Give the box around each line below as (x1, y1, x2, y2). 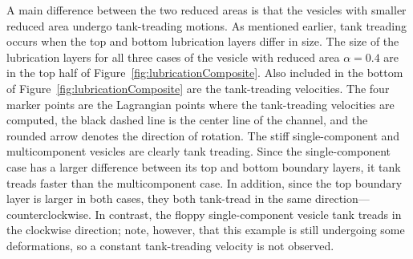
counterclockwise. (6, 205, 91, 222)
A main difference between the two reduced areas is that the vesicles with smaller (6, 2, 407, 18)
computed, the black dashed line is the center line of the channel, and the (6, 111, 368, 128)
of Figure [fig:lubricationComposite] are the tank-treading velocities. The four (6, 79, 390, 96)
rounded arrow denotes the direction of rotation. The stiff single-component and (6, 127, 400, 144)
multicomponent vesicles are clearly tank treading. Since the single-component (6, 143, 391, 160)
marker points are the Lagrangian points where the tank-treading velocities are (6, 95, 395, 112)
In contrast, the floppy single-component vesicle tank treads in (95, 205, 402, 222)
